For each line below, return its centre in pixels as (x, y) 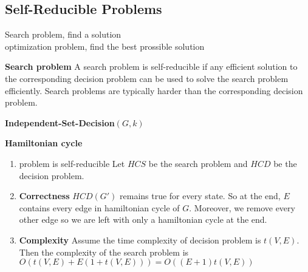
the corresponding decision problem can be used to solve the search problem (147, 78)
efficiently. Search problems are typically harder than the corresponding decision (154, 90)
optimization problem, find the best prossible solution (105, 46)
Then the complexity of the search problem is (104, 252)
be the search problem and (198, 163)
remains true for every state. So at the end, (200, 196)
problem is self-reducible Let (72, 163)
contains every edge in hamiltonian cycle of (99, 207)
